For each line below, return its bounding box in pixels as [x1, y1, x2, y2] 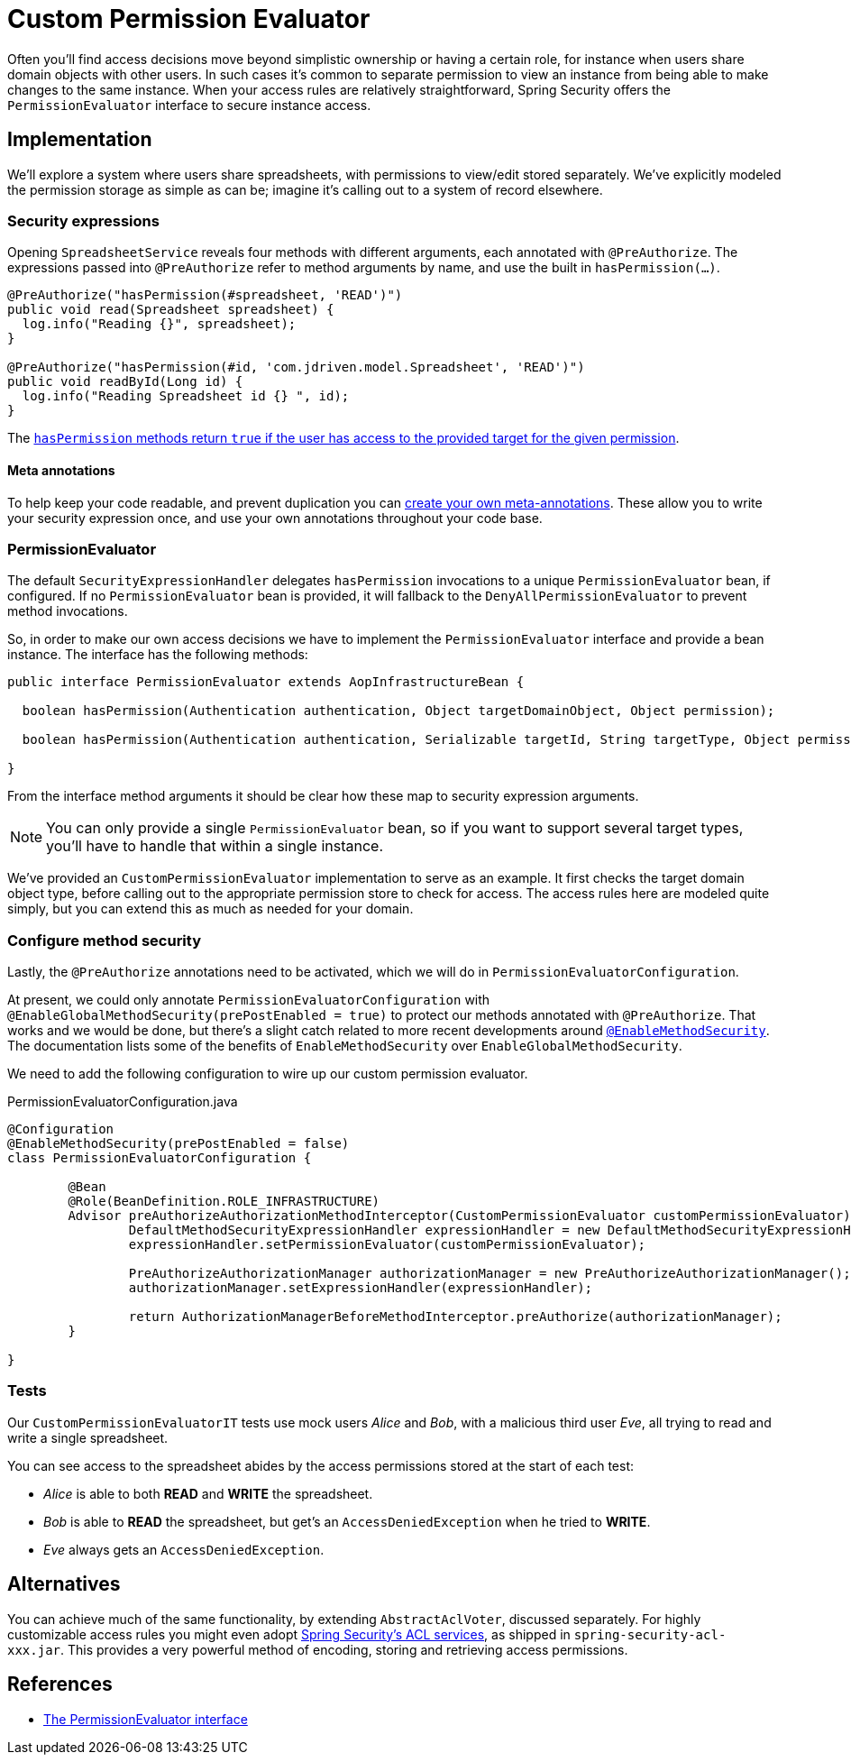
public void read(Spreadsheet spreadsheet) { [7, 302, 334, 317]
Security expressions [7, 211, 160, 230]
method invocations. [7, 603, 128, 619]
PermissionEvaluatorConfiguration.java [7, 1094, 238, 1110]
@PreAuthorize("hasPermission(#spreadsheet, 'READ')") [7, 288, 403, 303]
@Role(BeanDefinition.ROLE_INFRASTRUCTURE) [68, 1194, 380, 1209]
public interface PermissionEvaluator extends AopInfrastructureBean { [7, 675, 525, 690]
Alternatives [7, 1573, 121, 1596]
